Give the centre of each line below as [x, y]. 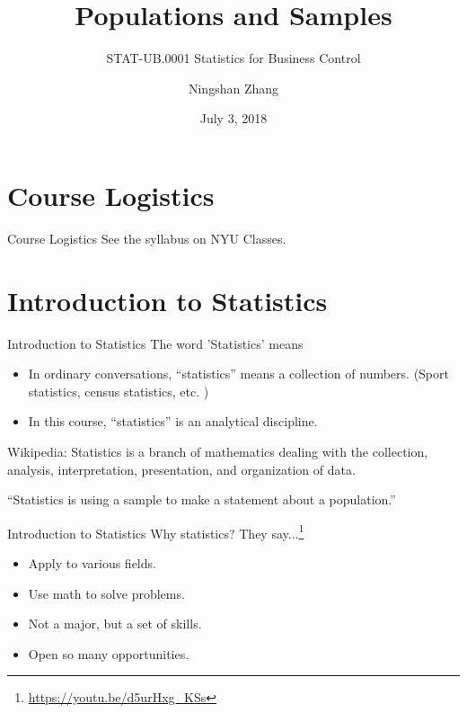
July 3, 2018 [233, 118]
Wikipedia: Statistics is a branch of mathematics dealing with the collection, [218, 451]
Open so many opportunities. [109, 653]
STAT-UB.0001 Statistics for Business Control [233, 58]
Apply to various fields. [92, 562]
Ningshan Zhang [233, 88]
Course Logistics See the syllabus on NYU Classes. [147, 238]
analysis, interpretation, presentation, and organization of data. [181, 469]
